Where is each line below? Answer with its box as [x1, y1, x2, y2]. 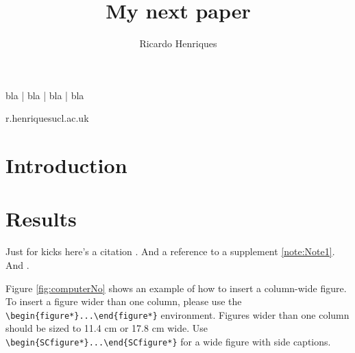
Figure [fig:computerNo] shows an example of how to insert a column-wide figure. [5, 280, 347, 295]
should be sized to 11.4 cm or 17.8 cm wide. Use [5, 321, 208, 335]
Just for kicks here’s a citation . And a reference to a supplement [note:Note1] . [5, 244, 335, 259]
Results [5, 205, 77, 233]
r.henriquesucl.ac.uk [5, 111, 89, 125]
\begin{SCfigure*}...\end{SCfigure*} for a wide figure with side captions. [5, 335, 331, 349]
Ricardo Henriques [139, 36, 217, 51]
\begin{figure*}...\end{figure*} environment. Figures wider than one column [5, 307, 350, 322]
